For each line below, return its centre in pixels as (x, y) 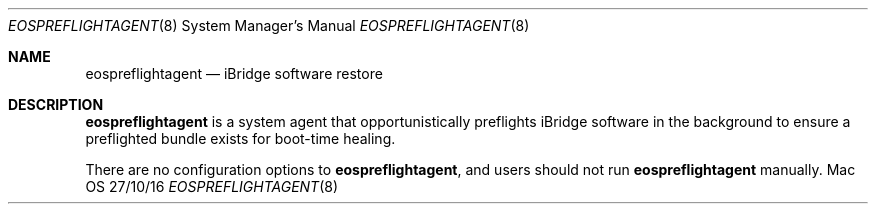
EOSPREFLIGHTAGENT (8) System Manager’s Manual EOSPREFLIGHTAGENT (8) (269, 25)
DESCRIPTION (56, 104)
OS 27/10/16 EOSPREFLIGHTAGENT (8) (212, 186)
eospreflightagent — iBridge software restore (234, 73)
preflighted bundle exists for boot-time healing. (240, 138)
